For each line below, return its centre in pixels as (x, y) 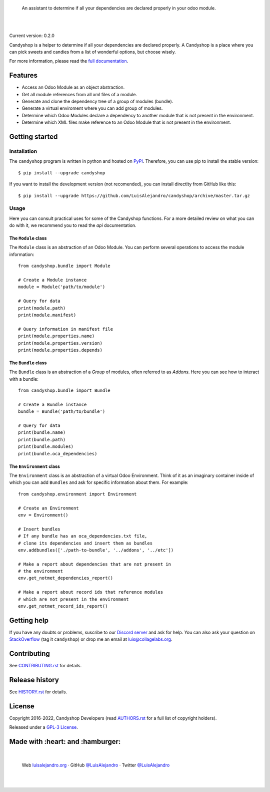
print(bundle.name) (42, 433)
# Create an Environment (48, 508)
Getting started (33, 137)
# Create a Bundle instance (52, 404)
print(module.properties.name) (56, 336)
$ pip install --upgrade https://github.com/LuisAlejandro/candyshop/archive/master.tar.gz (134, 196)
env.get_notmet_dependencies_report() (66, 578)
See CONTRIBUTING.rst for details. (45, 666)
